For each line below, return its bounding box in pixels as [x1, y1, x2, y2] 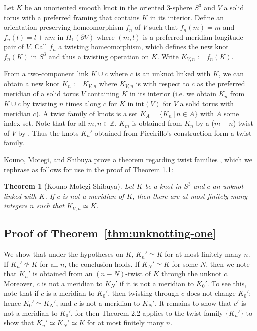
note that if [4, 288, 39, 298]
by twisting [23, 98, 57, 109]
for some [172, 258, 198, 269]
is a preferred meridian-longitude [143, 31, 243, 42]
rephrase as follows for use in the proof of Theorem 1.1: [4, 164, 173, 174]
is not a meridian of [62, 190, 124, 201]
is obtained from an [32, 268, 93, 279]
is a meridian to [46, 288, 95, 298]
